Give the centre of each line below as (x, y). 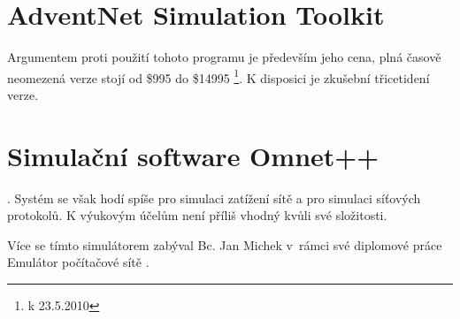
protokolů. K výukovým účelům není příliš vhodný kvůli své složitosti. (197, 215)
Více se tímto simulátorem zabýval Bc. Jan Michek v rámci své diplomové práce (225, 244)
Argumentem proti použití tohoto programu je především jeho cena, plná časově (224, 57)
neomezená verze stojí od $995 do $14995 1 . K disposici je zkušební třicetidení (218, 76)
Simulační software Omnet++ (193, 155)
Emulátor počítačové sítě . (78, 262)
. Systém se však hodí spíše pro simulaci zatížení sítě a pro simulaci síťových (214, 197)
